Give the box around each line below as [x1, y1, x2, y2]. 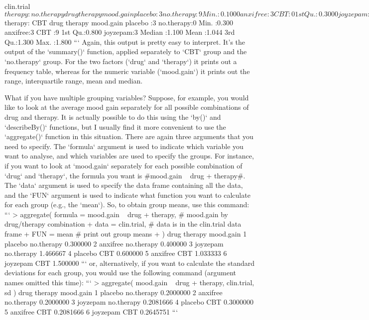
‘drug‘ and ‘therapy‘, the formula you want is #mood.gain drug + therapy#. [4, 170, 246, 180]
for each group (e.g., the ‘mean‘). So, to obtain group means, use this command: [4, 199, 249, 210]
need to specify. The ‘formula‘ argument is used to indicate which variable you [4, 141, 244, 151]
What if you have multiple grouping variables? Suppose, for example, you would [4, 92, 249, 102]
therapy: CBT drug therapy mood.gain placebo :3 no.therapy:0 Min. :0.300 [4, 17, 233, 27]
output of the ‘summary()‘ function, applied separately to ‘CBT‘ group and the [4, 46, 247, 57]
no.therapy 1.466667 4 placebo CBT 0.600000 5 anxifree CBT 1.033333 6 [4, 248, 227, 258]
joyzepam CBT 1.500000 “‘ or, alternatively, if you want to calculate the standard [4, 257, 255, 268]
